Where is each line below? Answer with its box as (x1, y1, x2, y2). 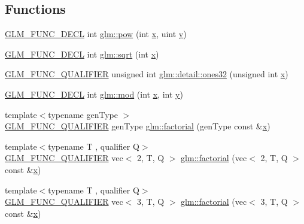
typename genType (48, 108, 118, 120)
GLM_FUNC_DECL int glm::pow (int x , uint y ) (5, 28, 187, 40)
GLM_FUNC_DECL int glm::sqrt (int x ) (5, 47, 159, 60)
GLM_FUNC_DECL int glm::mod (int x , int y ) (5, 87, 183, 100)
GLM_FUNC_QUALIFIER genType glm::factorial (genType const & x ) (5, 120, 270, 132)
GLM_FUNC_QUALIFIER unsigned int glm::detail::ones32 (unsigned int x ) (5, 68, 288, 80)
